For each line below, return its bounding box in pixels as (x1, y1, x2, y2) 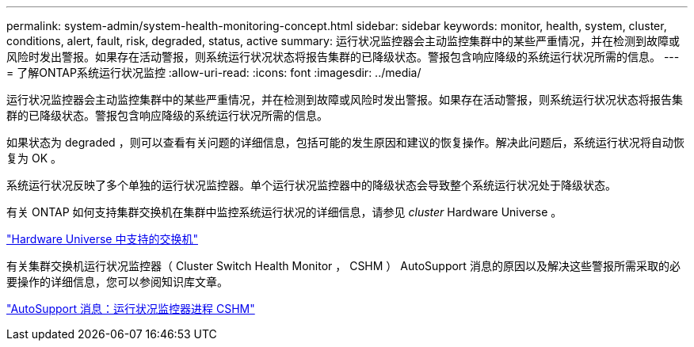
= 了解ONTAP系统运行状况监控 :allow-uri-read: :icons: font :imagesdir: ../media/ (6, 66, 421, 79)
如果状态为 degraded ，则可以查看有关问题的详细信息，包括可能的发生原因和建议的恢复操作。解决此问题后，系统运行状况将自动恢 (6, 135, 684, 149)
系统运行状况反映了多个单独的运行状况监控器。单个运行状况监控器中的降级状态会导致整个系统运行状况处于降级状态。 (6, 178, 616, 192)
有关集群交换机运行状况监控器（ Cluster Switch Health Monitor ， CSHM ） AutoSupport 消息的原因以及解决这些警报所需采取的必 (6, 259, 681, 273)
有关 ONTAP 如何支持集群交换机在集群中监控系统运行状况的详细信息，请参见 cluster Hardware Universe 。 (6, 205, 562, 219)
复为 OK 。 (6, 151, 62, 165)
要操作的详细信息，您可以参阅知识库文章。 (6, 275, 228, 288)
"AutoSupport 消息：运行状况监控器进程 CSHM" (6, 302, 255, 315)
